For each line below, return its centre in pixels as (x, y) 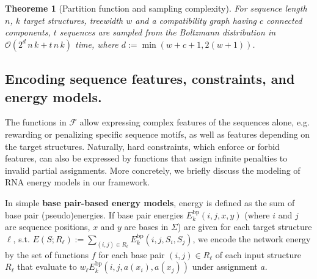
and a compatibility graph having (196, 20)
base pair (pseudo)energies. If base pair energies (94, 214)
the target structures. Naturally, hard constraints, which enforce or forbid (142, 146)
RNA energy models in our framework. (78, 182)
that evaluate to (47, 266)
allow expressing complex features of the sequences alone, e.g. (195, 122)
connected (284, 20)
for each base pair (132, 254)
